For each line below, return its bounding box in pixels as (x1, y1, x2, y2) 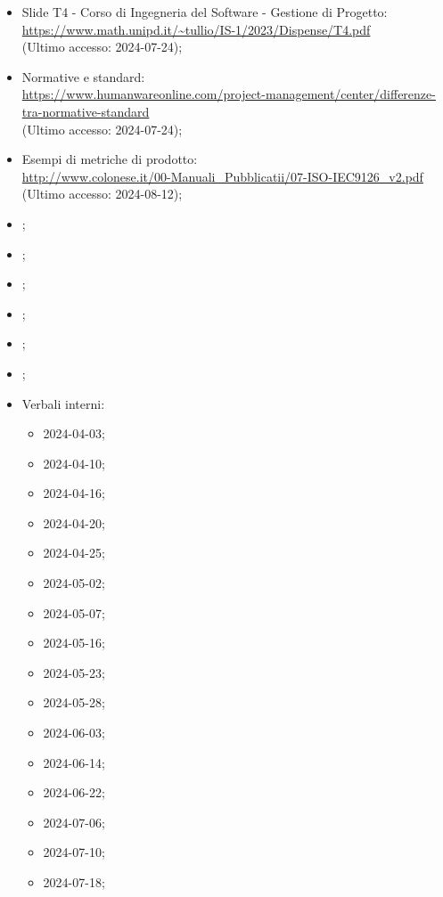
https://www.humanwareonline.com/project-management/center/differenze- (21, 85, 436, 103)
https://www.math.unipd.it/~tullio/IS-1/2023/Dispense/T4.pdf (21, 20, 371, 38)
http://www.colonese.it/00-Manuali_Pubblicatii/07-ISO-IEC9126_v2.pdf (21, 167, 423, 185)
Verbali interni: (21, 394, 105, 412)
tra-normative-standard (21, 102, 150, 120)
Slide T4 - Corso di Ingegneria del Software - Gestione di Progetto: (21, 3, 388, 20)
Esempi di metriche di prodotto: (21, 150, 198, 168)
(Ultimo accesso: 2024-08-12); (21, 184, 183, 203)
